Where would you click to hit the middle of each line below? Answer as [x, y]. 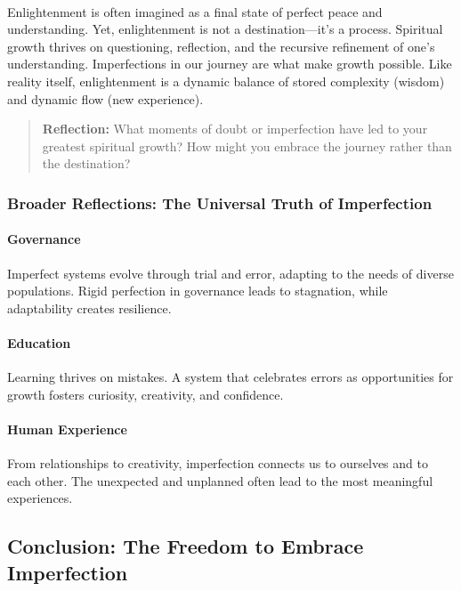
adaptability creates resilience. [89, 308]
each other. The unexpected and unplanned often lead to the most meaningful [220, 480]
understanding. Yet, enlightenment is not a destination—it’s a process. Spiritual [225, 29]
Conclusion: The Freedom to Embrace [186, 546]
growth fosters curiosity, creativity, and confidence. [146, 394]
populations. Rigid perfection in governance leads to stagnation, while [198, 291]
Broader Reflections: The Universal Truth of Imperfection [220, 202]
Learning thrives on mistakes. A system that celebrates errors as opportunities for [230, 377]
